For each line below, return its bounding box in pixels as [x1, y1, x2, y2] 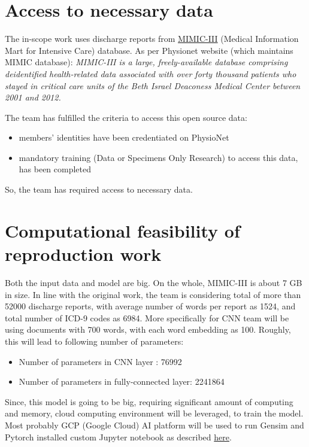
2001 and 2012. [5, 91, 61, 104]
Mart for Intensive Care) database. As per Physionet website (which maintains [5, 44, 293, 56]
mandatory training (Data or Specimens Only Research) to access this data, [19, 151, 298, 163]
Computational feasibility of [5, 218, 240, 242]
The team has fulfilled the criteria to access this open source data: [5, 111, 247, 123]
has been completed [19, 163, 92, 175]
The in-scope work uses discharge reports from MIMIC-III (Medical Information [5, 32, 299, 45]
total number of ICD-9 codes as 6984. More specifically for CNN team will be [5, 311, 289, 324]
